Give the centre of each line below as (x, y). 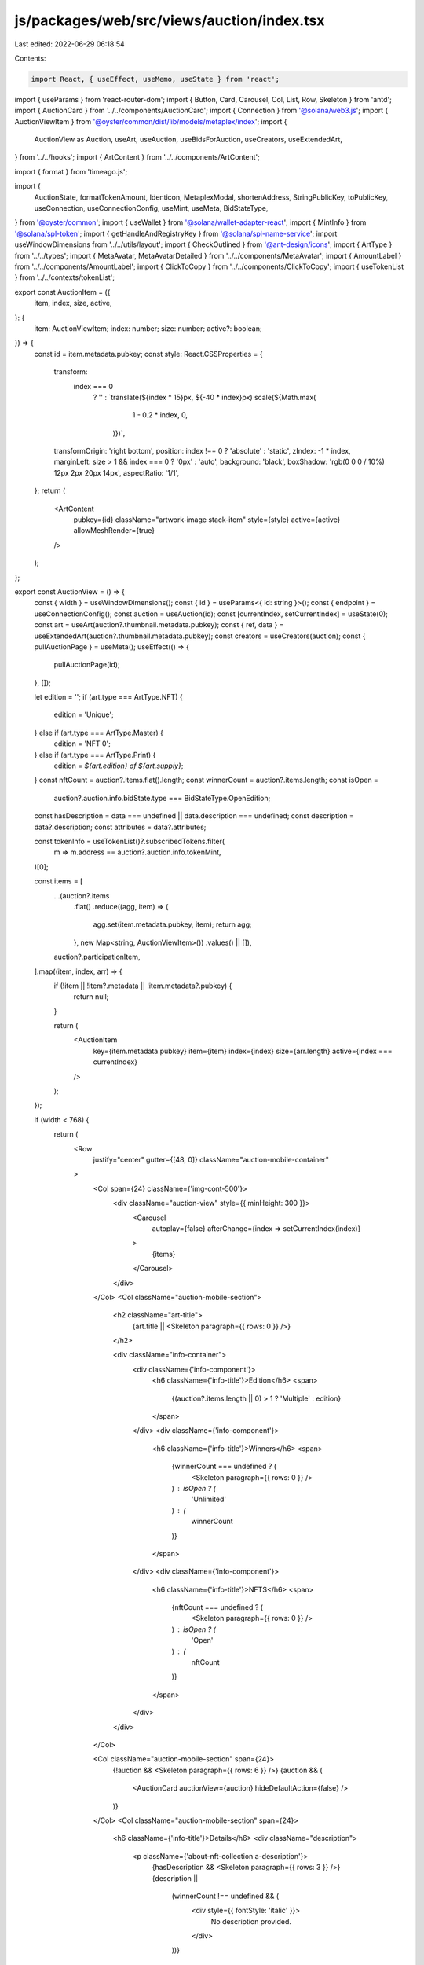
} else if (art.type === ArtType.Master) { (99, 733)
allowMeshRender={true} (114, 531)
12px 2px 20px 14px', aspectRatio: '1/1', (117, 472)
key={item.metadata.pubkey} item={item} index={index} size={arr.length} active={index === (243, 1051)
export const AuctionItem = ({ (62, 292)
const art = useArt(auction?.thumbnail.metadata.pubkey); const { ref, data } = (159, 625)
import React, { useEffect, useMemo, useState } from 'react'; (155, 79)
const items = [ (58, 881)
